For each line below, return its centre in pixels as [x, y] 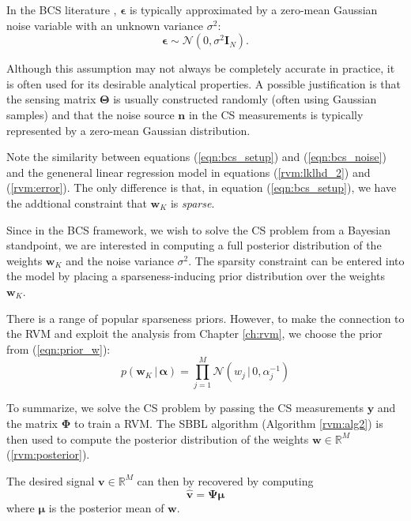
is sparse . [192, 202]
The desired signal [51, 480]
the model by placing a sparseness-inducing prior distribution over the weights [196, 276]
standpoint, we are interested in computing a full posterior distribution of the [194, 245]
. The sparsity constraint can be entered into [296, 260]
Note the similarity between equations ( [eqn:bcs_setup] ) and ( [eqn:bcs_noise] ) [196, 157]
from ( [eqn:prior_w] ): [58, 349]
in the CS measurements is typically [276, 114]
